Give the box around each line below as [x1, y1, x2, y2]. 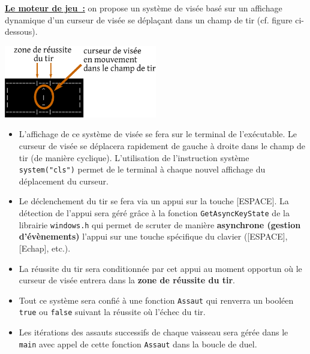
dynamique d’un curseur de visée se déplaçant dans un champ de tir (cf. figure [5, 13, 293, 26]
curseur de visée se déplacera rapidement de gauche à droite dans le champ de [19, 139, 306, 152]
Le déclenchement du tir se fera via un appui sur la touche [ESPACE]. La [19, 195, 289, 207]
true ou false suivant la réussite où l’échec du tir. [19, 305, 206, 318]
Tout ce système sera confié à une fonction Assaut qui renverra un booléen [19, 294, 294, 306]
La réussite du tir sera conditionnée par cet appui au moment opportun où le [19, 262, 302, 274]
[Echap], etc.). [19, 241, 71, 254]
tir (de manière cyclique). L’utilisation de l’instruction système [19, 151, 249, 164]
